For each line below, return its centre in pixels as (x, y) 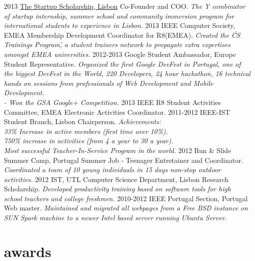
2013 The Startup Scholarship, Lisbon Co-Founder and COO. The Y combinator (125, 6)
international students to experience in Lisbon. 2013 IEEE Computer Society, (120, 25)
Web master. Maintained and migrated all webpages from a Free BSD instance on (126, 208)
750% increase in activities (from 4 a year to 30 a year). (89, 141)
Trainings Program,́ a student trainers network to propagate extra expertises (117, 44)
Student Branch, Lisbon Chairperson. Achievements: (83, 121)
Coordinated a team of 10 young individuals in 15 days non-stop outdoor (112, 170)
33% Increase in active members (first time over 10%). (86, 131)
